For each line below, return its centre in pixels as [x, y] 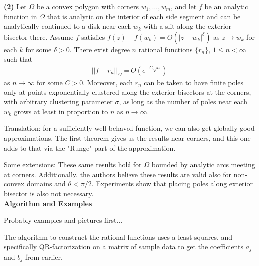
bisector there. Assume [39, 37]
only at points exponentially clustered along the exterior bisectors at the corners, [128, 92]
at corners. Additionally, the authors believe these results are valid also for [118, 174]
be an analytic [226, 6]
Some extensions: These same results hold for [73, 164]
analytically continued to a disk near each [68, 26]
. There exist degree [100, 49]
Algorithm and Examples [48, 203]
